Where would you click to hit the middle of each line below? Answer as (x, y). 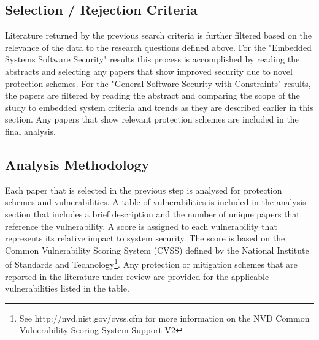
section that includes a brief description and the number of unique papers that (152, 213)
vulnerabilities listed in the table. (67, 288)
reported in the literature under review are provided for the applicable (137, 276)
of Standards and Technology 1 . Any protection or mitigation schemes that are (151, 263)
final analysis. (31, 131)
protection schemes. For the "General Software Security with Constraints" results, (158, 83)
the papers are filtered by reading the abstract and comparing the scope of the (152, 95)
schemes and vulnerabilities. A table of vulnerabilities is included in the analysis (156, 202)
